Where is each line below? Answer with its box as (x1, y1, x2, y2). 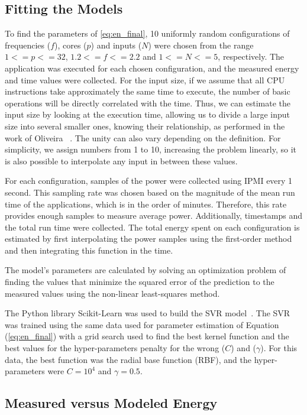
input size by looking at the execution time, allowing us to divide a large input (5, 108, 290, 121)
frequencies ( (5, 38, 51, 51)
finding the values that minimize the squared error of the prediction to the (5, 275, 274, 288)
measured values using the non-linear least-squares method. (5, 287, 220, 299)
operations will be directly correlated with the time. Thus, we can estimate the (5, 96, 290, 109)
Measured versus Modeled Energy (5, 394, 218, 412)
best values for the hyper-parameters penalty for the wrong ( (5, 342, 225, 354)
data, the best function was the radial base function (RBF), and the (5, 353, 251, 365)
